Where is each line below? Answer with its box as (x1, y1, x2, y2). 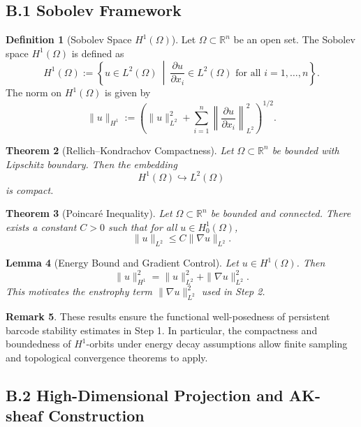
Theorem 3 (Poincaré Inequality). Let (6, 206, 172, 220)
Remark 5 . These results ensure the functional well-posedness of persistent (6, 308, 330, 323)
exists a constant (6, 219, 77, 234)
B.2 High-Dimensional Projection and (6, 384, 283, 405)
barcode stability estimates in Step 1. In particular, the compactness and (6, 322, 318, 337)
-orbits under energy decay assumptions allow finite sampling (86, 336, 348, 351)
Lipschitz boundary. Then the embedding (6, 156, 177, 171)
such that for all (108, 219, 177, 234)
